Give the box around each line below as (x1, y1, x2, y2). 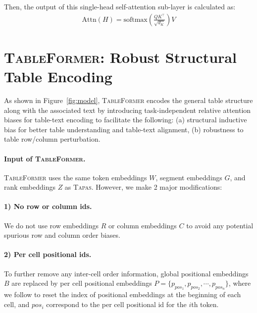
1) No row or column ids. (4, 201, 92, 211)
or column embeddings (108, 220, 177, 230)
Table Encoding (4, 66, 112, 86)
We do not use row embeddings (4, 220, 99, 230)
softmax (123, 16, 148, 23)
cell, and (4, 299, 30, 310)
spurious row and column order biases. (4, 230, 120, 240)
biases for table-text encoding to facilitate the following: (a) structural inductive (4, 114, 247, 125)
